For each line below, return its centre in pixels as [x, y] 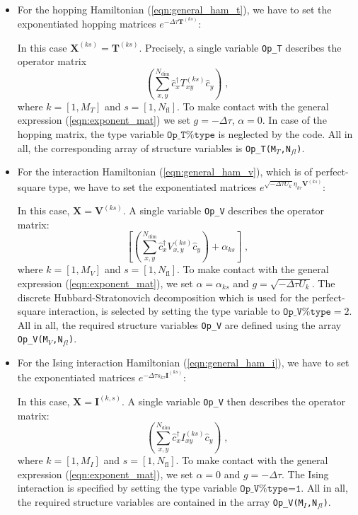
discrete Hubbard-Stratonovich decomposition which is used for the [163, 297]
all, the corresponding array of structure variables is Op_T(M [146, 147]
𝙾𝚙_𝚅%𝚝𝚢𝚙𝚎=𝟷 [271, 489]
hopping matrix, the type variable [91, 133]
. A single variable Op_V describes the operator [223, 210]
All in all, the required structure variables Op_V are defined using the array [179, 324]
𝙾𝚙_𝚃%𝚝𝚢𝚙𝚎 [191, 135]
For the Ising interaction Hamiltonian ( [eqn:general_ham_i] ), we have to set [183, 363]
